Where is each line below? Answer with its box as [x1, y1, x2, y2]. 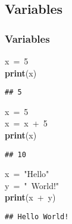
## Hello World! [5, 213, 69, 222]
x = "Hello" [5, 167, 49, 180]
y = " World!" [5, 179, 60, 191]
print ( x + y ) [5, 191, 56, 204]
